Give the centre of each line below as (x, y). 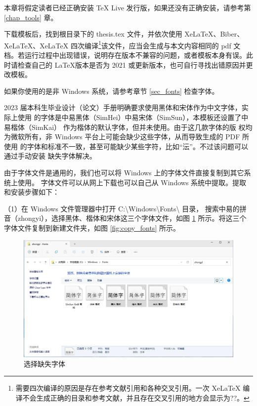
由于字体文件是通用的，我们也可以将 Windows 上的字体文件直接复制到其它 (124, 172)
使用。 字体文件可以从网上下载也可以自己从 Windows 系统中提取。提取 (132, 182)
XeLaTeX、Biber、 (214, 34)
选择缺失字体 (44, 364)
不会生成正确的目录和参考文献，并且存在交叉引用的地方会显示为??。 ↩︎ (136, 397)
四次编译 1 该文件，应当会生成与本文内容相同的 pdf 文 (155, 44)
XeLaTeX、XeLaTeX (36, 45)
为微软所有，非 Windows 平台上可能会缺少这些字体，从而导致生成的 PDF (122, 137)
